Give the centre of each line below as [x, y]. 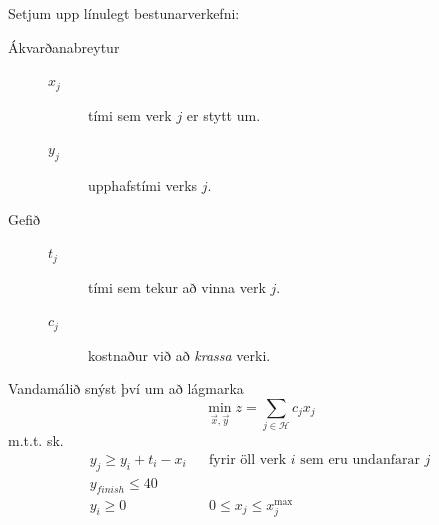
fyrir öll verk [248, 459]
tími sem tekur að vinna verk [177, 286]
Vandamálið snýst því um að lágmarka [126, 388]
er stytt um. [223, 114]
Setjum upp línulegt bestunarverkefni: [124, 13]
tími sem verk [130, 114]
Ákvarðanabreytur [64, 46]
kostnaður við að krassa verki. [179, 354]
